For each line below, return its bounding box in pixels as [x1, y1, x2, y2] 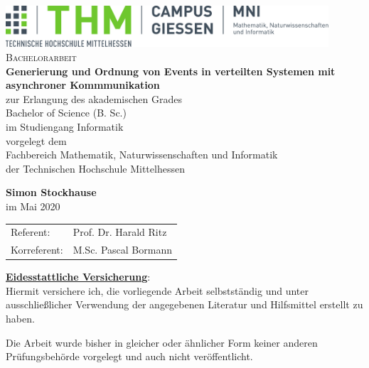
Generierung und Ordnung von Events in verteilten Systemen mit [6, 63, 336, 78]
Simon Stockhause [6, 185, 97, 200]
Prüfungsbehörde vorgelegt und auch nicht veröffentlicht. [6, 349, 253, 364]
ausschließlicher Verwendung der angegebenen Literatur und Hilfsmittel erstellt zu [6, 297, 363, 312]
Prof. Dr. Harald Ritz [73, 224, 167, 239]
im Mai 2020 [6, 199, 60, 213]
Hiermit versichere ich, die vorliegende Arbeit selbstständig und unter [6, 283, 309, 298]
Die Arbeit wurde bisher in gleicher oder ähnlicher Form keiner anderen [6, 335, 318, 350]
